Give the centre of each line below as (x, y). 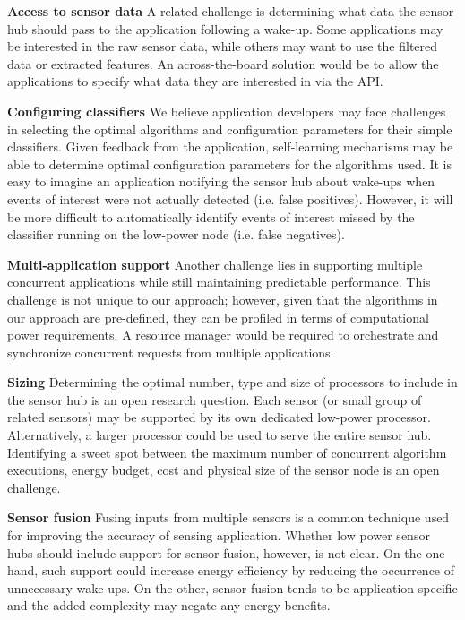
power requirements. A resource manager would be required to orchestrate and (223, 335)
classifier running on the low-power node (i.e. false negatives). (176, 234)
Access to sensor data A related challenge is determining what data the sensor (231, 11)
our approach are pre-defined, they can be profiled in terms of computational (218, 317)
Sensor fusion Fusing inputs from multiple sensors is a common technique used (228, 517)
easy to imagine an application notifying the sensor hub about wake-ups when (221, 181)
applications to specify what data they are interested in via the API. (195, 81)
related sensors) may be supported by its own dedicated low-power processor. (219, 417)
